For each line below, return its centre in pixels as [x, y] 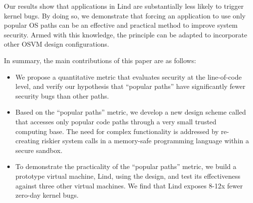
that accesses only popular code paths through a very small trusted [116, 121]
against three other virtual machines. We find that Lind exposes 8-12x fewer [129, 185]
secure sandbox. [39, 150]
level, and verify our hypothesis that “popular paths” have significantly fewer [130, 86]
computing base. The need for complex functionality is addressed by [117, 131]
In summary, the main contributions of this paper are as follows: [100, 60]
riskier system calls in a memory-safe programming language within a [145, 141]
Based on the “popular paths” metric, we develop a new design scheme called [131, 112]
